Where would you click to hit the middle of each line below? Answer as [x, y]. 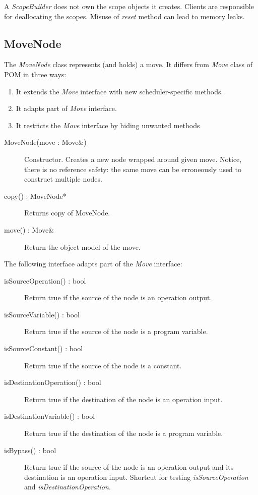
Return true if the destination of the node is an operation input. [123, 399]
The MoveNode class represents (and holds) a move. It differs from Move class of [128, 64]
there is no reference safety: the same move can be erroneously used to [133, 169]
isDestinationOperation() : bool [53, 382]
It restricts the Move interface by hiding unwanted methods [108, 125]
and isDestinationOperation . [68, 487]
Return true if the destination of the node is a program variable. [124, 433]
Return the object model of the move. [82, 246]
